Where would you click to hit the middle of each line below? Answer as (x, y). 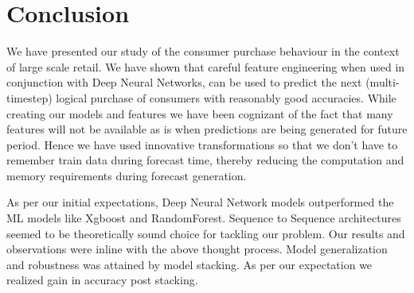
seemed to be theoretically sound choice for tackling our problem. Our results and (206, 233)
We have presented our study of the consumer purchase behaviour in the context (203, 51)
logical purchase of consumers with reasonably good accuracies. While (226, 97)
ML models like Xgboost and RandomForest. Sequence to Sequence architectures (204, 218)
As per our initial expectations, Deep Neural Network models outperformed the (200, 202)
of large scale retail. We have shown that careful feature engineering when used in (206, 66)
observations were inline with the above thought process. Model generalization (197, 249)
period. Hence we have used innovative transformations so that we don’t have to (202, 144)
